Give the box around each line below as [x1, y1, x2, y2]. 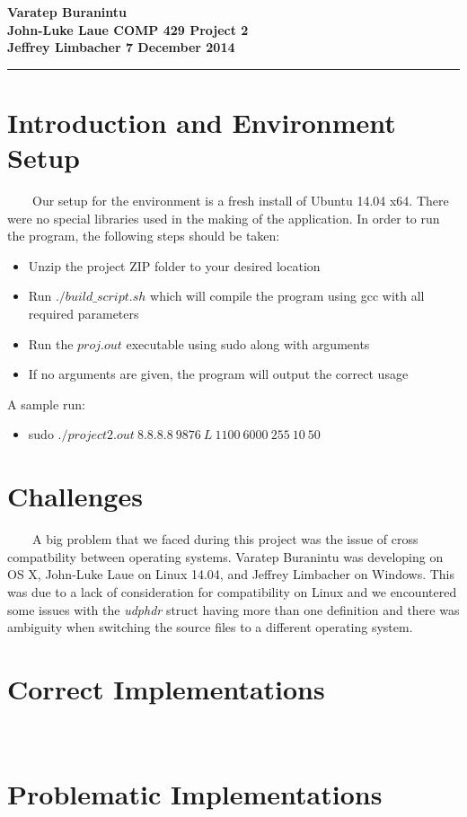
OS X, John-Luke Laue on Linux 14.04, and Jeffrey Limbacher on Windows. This [7, 565, 455, 584]
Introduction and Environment [7, 103, 396, 140]
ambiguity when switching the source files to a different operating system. [7, 618, 413, 637]
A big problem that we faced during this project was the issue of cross [31, 530, 419, 549]
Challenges [7, 478, 143, 514]
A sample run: [7, 394, 85, 413]
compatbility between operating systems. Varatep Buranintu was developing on [7, 547, 444, 566]
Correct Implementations [7, 670, 325, 707]
